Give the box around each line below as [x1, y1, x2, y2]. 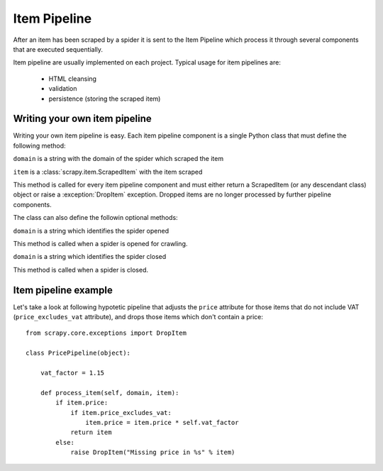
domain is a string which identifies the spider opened [13, 226, 170, 235]
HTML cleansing [48, 74, 97, 83]
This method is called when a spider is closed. [13, 265, 149, 274]
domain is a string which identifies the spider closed [13, 253, 167, 261]
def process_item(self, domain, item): [40, 389, 179, 397]
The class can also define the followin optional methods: [13, 214, 178, 222]
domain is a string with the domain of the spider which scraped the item [13, 155, 223, 163]
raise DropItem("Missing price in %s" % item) [70, 448, 235, 457]
